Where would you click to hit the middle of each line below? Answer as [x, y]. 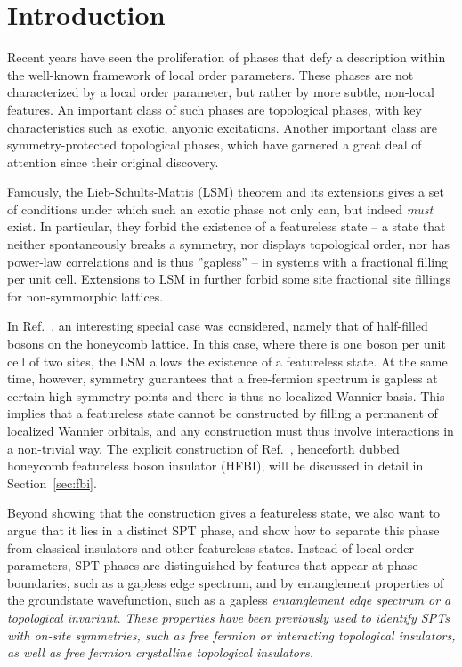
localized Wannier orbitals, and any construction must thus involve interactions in [231, 430]
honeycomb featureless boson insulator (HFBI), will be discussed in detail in [215, 466]
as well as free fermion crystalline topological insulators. [160, 652]
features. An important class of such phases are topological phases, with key [215, 109]
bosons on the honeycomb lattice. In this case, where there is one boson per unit [227, 344]
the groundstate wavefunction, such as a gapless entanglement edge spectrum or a [229, 600]
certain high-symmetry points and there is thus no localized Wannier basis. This [226, 395]
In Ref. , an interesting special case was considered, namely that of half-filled [218, 326]
